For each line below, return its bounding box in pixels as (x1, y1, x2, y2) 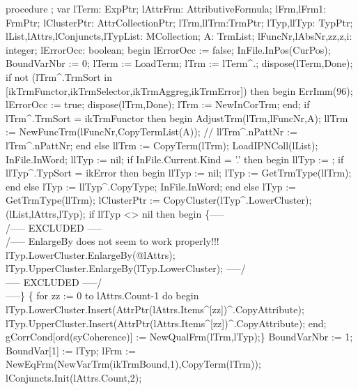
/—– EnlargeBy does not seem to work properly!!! (6, 234, 219, 248)
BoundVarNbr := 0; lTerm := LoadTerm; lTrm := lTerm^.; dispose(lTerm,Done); (6, 56, 353, 70)
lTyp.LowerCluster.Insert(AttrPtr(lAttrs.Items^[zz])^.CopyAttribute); (6, 302, 304, 317)
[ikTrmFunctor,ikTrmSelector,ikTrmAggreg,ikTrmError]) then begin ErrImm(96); (6, 83, 353, 98)
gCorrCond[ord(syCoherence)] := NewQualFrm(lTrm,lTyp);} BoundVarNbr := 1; (6, 329, 353, 344)
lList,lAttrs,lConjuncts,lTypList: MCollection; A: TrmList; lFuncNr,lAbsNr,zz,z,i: (6, 29, 352, 43)
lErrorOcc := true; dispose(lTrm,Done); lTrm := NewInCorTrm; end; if (6, 97, 310, 112)
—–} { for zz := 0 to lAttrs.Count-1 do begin (6, 288, 199, 303)
